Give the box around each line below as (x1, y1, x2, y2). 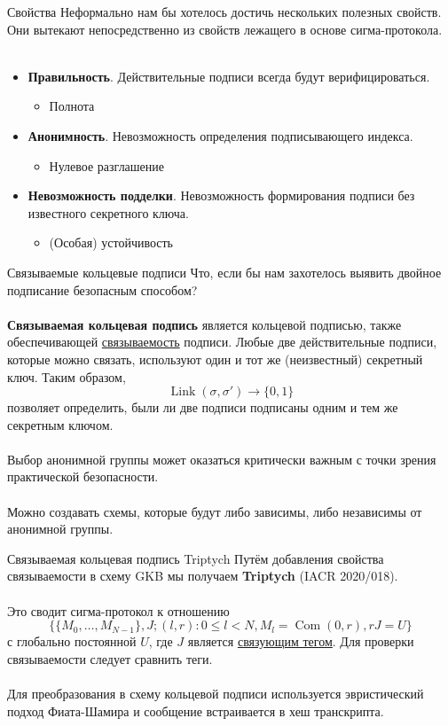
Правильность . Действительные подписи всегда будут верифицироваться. (28, 66, 430, 85)
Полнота (49, 97, 95, 115)
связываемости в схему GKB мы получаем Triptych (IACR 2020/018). (7, 566, 398, 585)
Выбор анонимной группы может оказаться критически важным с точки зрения (7, 449, 436, 468)
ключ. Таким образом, (7, 367, 126, 386)
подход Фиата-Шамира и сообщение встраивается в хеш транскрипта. (7, 701, 384, 720)
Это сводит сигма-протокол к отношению (7, 601, 230, 620)
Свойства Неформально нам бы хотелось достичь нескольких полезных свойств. (7, 3, 442, 20)
